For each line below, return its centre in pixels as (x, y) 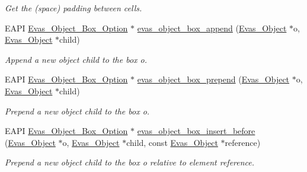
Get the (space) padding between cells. (73, 8)
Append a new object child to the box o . (76, 59)
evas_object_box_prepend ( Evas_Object (213, 79)
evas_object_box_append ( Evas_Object (212, 28)
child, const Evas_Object (172, 142)
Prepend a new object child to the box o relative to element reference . (130, 162)
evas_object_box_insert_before (196, 131)
